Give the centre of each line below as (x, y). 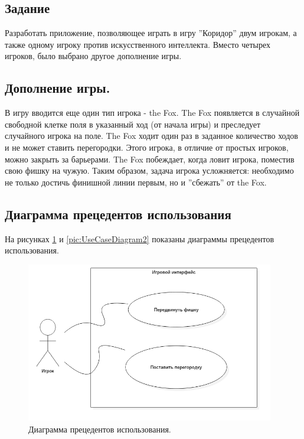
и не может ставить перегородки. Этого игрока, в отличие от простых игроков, (147, 147)
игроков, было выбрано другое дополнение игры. (93, 56)
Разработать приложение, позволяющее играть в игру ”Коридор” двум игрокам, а (151, 33)
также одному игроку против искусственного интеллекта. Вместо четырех (138, 44)
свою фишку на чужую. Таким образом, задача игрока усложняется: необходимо (149, 170)
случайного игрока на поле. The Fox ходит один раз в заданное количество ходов (151, 136)
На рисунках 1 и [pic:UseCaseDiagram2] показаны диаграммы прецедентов (140, 238)
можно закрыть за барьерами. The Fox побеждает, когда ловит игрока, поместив (150, 159)
